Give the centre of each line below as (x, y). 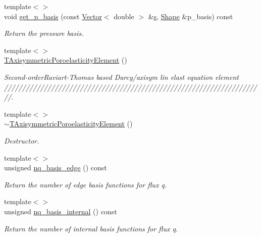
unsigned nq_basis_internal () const (61, 211)
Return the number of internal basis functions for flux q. (91, 228)
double (124, 16)
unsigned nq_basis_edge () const (56, 168)
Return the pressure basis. (44, 33)
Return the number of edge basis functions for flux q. (86, 184)
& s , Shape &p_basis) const (191, 16)
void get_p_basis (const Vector (53, 16)
